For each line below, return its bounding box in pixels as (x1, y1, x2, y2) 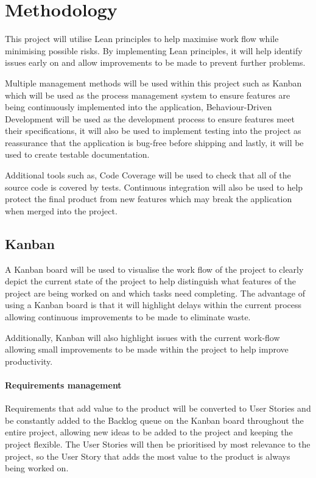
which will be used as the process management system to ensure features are (5, 88, 290, 101)
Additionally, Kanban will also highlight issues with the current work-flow (5, 331, 280, 343)
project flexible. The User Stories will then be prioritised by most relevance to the (5, 437, 311, 450)
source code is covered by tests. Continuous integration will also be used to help (5, 180, 303, 193)
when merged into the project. (5, 204, 118, 217)
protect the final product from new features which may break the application (5, 192, 292, 205)
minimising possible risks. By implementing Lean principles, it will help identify (5, 44, 303, 57)
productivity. (5, 354, 53, 367)
